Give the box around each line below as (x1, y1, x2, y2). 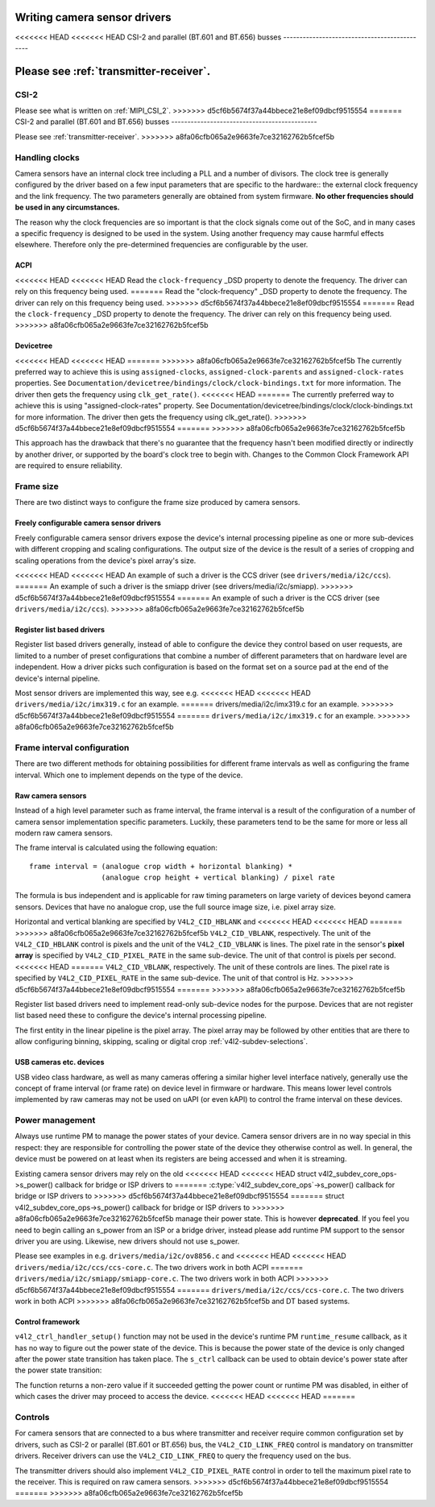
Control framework (14, 1317, 81, 1327)
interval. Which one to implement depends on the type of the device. (14, 770, 243, 780)
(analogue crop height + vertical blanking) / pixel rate (101, 873, 335, 882)
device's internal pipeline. (14, 673, 101, 683)
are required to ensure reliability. (14, 461, 122, 470)
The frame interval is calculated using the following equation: (14, 843, 217, 853)
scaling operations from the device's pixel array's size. (14, 556, 197, 565)
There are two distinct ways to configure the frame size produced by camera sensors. (14, 498, 300, 507)
